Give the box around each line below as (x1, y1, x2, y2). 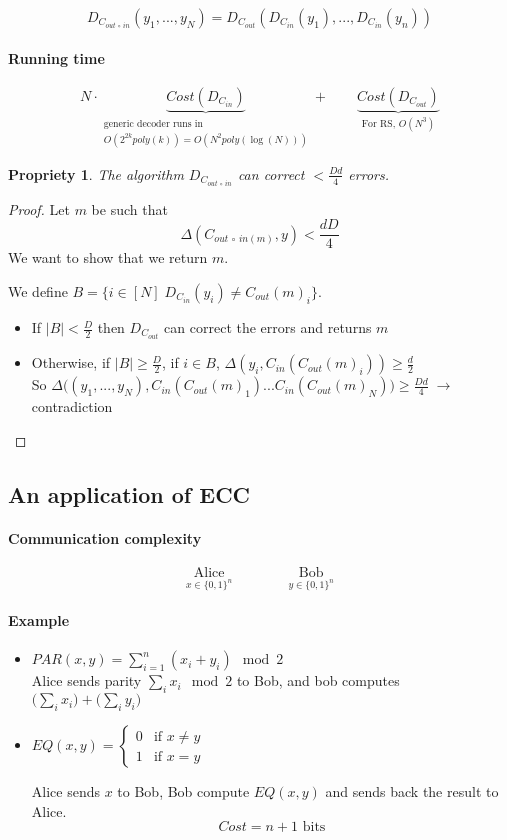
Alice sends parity (31, 670, 142, 691)
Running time (8, 47, 105, 68)
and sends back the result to (325, 781, 499, 802)
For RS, (361, 118, 396, 129)
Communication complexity (8, 527, 202, 548)
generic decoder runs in (103, 118, 203, 129)
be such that (91, 198, 168, 219)
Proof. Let (8, 198, 70, 219)
